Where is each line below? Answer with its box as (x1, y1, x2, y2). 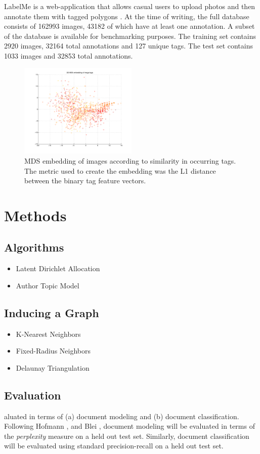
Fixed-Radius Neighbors (16, 345, 91, 356)
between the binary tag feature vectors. (24, 175, 146, 186)
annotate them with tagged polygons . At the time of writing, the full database (4, 11, 249, 21)
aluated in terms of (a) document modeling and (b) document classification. (4, 411, 239, 421)
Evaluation (4, 387, 61, 402)
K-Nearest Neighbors (16, 328, 81, 339)
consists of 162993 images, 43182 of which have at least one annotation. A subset (4, 21, 255, 31)
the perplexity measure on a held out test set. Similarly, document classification (4, 430, 249, 441)
